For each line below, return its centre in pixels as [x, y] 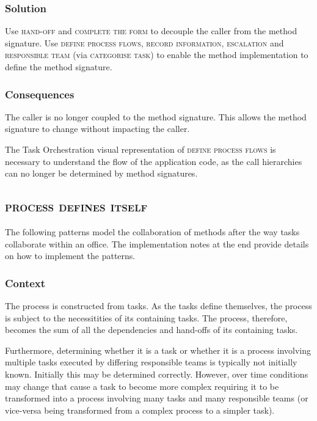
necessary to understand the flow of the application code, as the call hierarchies [154, 161]
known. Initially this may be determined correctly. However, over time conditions [157, 374]
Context [25, 283]
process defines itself [76, 206]
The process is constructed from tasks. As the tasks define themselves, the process [158, 305]
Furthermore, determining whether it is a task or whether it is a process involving [158, 350]
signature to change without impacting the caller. [97, 129]
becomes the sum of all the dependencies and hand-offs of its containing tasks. [151, 330]
